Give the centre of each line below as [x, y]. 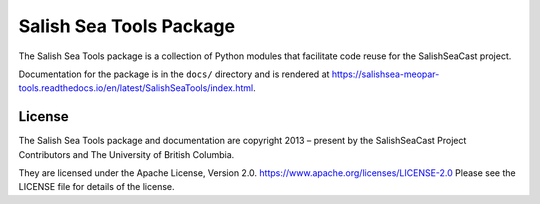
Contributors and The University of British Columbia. [126, 154]
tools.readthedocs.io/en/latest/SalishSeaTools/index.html [136, 88]
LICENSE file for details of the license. [96, 187]
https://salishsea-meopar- [385, 74]
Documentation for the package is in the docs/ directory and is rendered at [174, 74]
